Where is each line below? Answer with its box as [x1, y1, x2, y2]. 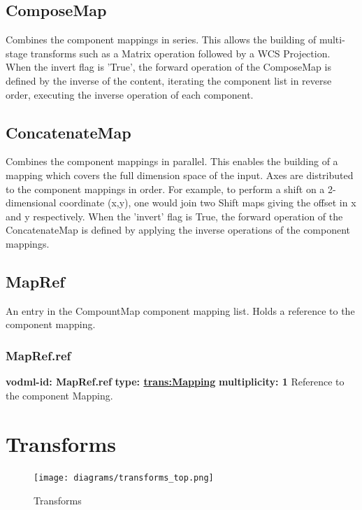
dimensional [6, 195, 57, 210]
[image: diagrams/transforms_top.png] [34, 473, 214, 483]
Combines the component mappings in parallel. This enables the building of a [6, 154, 338, 169]
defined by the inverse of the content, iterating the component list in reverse [6, 73, 332, 87]
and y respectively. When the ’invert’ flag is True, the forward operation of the [6, 208, 343, 223]
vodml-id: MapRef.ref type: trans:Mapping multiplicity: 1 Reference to [6, 374, 345, 389]
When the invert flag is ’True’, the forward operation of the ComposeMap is [6, 59, 331, 74]
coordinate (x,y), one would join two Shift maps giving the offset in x [59, 195, 356, 210]
